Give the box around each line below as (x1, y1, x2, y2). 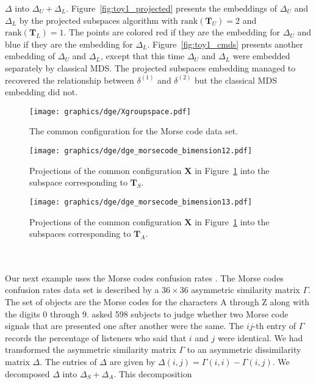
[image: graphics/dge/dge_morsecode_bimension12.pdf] (29, 147, 253, 155)
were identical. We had (218, 331, 303, 344)
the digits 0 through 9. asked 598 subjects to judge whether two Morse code (5, 307, 289, 320)
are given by (109, 355, 156, 368)
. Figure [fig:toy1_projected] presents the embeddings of (66, 2, 278, 14)
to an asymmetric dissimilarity (187, 343, 301, 356)
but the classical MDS (195, 73, 277, 86)
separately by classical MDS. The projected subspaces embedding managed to (5, 61, 296, 74)
